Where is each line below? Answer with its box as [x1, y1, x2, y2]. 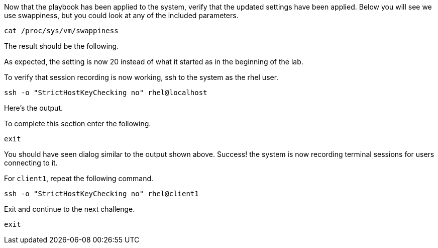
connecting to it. [4, 158, 58, 167]
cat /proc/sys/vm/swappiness [4, 27, 119, 35]
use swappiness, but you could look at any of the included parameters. [4, 11, 239, 20]
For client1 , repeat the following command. [4, 174, 154, 183]
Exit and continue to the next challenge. [4, 205, 135, 213]
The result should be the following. [4, 42, 119, 50]
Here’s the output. [4, 104, 63, 112]
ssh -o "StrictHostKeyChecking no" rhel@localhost [4, 89, 207, 97]
